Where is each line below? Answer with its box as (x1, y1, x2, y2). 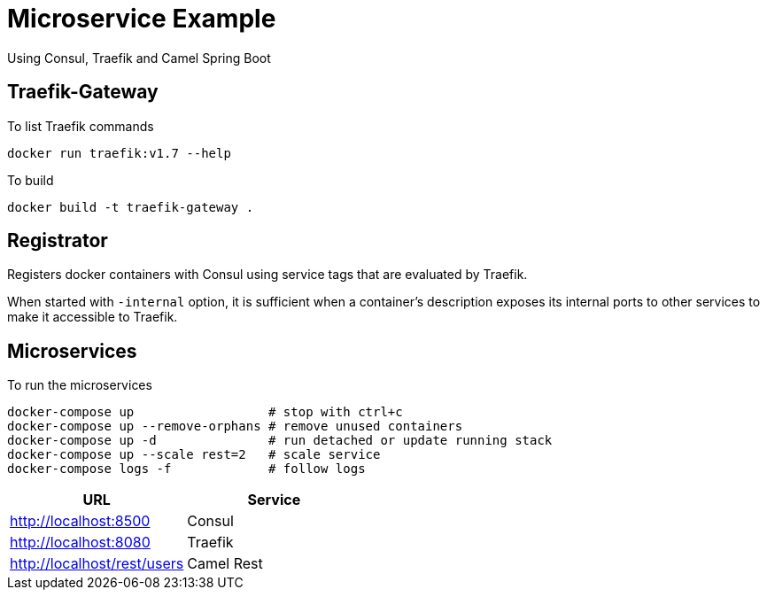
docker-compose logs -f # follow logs (7, 461, 366, 477)
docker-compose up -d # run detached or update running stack (7, 433, 553, 448)
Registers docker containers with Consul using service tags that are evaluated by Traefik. (7, 267, 528, 283)
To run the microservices (7, 377, 152, 393)
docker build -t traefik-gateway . (7, 199, 254, 214)
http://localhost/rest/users (10, 554, 184, 573)
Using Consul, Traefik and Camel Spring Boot (7, 50, 271, 66)
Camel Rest (187, 554, 263, 573)
